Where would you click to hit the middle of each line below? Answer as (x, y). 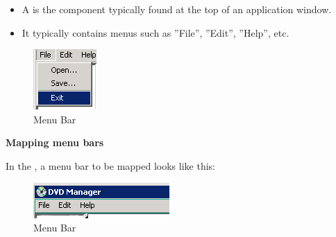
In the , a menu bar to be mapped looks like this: (110, 165)
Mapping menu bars (55, 142)
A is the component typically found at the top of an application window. (177, 9)
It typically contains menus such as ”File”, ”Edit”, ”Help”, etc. (156, 32)
